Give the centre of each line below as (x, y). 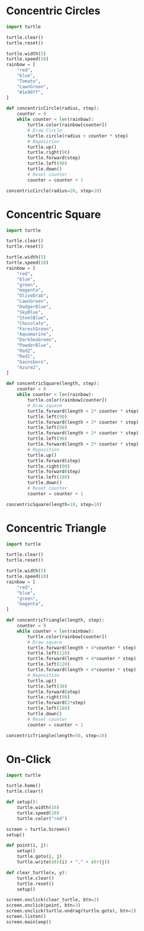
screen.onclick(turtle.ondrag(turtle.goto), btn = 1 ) (71, 911)
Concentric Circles (53, 11)
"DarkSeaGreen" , (37, 340)
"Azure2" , (29, 367)
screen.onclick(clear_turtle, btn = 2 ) (53, 900)
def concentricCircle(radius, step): (53, 108)
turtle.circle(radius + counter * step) (78, 136)
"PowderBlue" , (34, 345)
